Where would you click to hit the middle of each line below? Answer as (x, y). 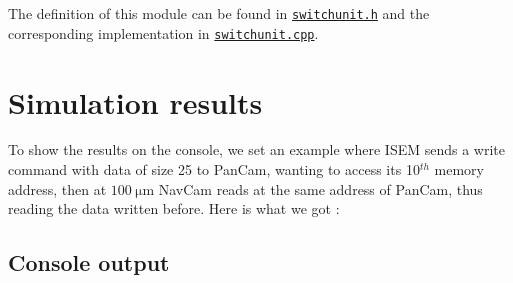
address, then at (57, 188)
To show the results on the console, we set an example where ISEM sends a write (256, 149)
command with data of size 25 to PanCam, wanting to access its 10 (214, 169)
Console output (89, 262)
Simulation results (135, 101)
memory (459, 169)
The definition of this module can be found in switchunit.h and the (219, 13)
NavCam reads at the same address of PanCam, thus (320, 188)
